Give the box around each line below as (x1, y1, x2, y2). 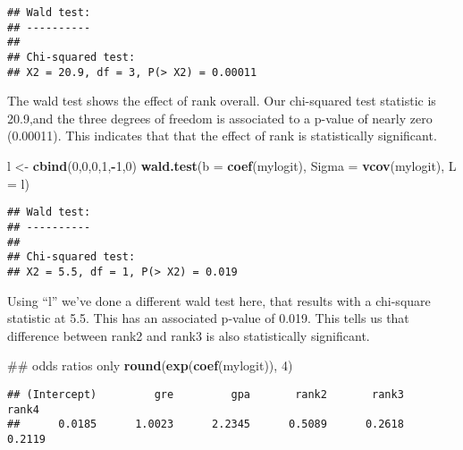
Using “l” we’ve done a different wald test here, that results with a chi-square (7, 291, 431, 310)
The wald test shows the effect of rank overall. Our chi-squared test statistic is (7, 91, 436, 110)
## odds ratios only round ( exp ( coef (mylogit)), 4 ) (7, 356, 293, 375)
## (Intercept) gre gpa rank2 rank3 (7, 387, 404, 401)
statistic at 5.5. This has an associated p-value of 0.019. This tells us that (7, 309, 409, 327)
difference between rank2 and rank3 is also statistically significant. (7, 326, 370, 344)
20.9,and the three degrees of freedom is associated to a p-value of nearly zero (7, 108, 433, 127)
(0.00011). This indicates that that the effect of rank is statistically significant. (7, 126, 437, 145)
